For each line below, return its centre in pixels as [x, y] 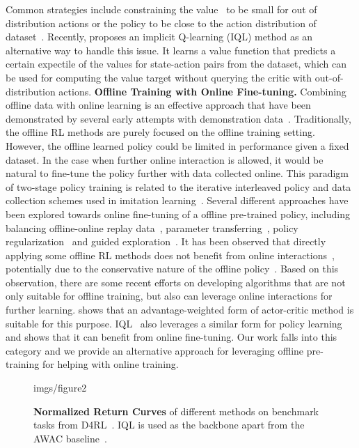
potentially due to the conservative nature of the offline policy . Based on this [172, 269]
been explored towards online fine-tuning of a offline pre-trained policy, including [178, 214]
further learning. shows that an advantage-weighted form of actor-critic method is [180, 310]
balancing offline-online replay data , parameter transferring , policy [152, 227]
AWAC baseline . [70, 438]
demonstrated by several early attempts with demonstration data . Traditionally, [178, 118]
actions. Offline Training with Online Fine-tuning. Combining [202, 91]
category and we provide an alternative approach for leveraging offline [155, 350]
